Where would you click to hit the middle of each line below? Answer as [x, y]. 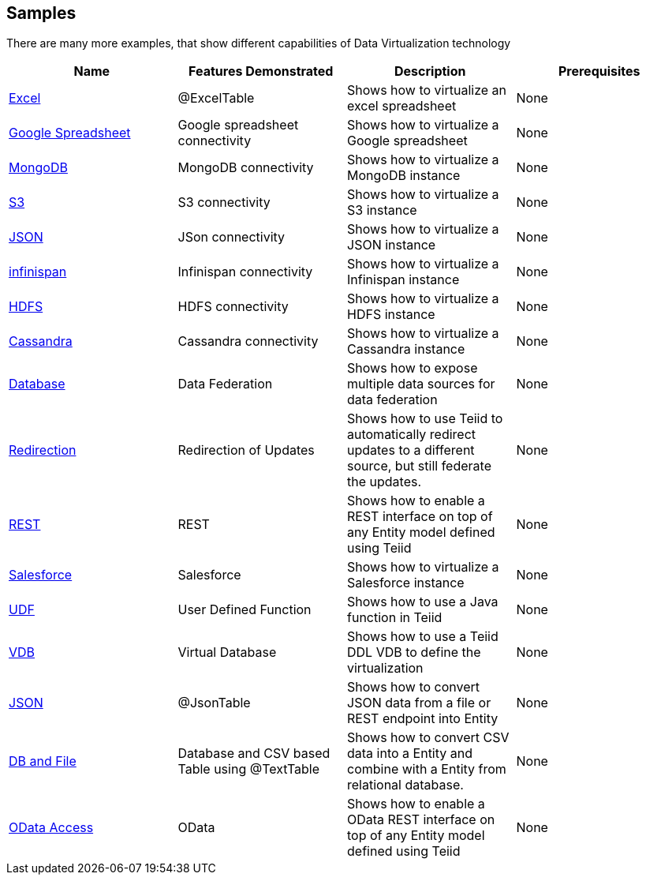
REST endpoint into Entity [423, 719]
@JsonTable [214, 703]
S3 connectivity [224, 202]
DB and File [43, 761]
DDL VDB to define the [414, 652]
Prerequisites [599, 71]
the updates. [385, 482]
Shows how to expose [413, 368]
